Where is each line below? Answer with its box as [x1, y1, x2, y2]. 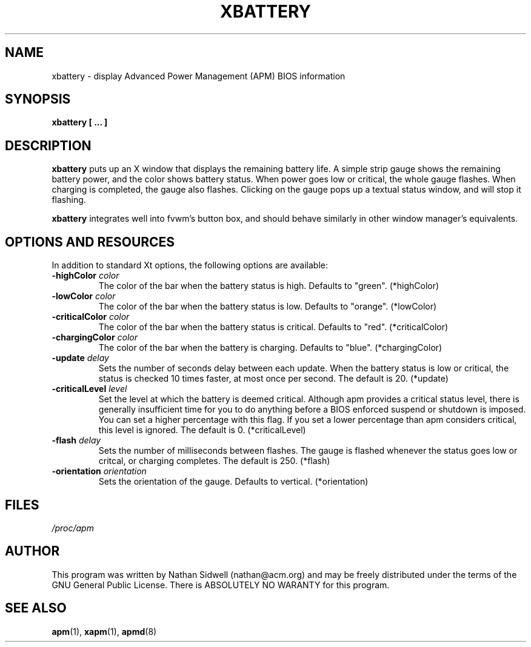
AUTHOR [5, 543, 60, 559]
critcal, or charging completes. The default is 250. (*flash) [98, 456, 330, 466]
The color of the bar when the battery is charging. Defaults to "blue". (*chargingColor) [98, 342, 442, 353]
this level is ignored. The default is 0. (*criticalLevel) [98, 425, 306, 436]
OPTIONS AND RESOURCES [5, 234, 175, 250]
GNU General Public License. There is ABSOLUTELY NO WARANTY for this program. [52, 579, 390, 590]
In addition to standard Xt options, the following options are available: [52, 260, 329, 271]
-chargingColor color [52, 332, 138, 343]
